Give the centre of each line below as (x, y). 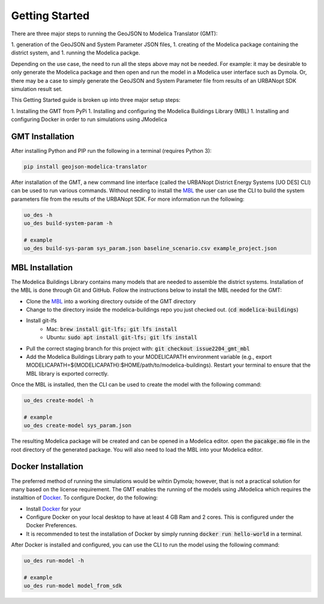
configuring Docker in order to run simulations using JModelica (89, 119)
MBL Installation (42, 268)
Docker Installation (47, 466)
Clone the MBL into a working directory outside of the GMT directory (111, 301)
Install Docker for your (53, 509)
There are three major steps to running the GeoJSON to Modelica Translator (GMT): (114, 34)
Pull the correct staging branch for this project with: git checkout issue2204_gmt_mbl (138, 348)
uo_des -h (38, 215)
